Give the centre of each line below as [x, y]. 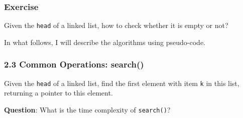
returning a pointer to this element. [58, 93]
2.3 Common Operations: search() [74, 64]
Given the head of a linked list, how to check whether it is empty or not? [116, 25]
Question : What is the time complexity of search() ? [87, 109]
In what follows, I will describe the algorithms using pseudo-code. [105, 42]
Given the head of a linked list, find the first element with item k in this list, [122, 83]
